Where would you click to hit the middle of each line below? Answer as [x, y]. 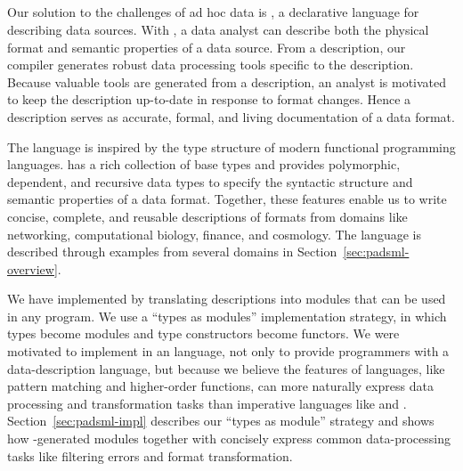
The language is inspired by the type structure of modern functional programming [231, 146]
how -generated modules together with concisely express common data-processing [229, 439]
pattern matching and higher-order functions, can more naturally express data [220, 386]
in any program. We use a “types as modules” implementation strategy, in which [227, 316]
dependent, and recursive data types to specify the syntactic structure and [210, 181]
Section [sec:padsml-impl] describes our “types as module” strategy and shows [221, 421]
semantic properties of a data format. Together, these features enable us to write [227, 199]
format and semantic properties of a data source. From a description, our [207, 47]
